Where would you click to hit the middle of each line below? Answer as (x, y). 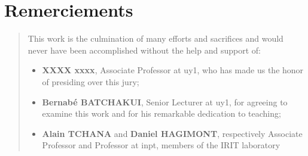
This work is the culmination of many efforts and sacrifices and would (155, 38)
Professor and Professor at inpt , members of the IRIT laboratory (161, 145)
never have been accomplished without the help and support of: (144, 50)
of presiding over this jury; (91, 81)
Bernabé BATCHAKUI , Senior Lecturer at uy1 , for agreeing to (165, 102)
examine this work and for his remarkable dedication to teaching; (161, 113)
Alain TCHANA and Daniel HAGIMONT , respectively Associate (172, 133)
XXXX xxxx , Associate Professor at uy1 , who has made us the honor (173, 70)
